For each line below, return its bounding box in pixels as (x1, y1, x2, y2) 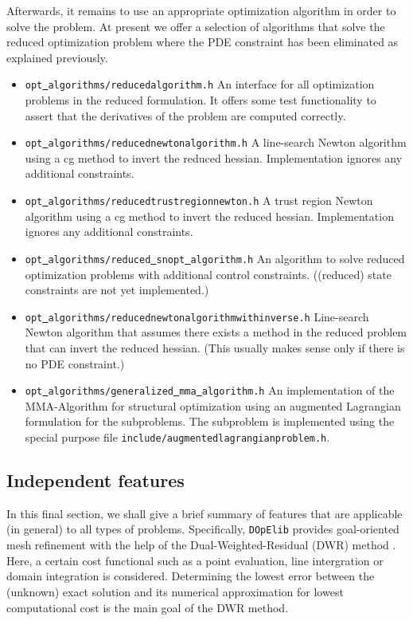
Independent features (6, 468, 185, 493)
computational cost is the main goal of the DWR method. (6, 599, 289, 615)
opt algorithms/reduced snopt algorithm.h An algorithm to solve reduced (25, 250, 405, 266)
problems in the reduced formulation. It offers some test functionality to (25, 92, 376, 108)
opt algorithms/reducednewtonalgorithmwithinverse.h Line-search (25, 308, 369, 324)
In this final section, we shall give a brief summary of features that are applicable (6, 505, 403, 521)
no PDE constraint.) (25, 355, 125, 371)
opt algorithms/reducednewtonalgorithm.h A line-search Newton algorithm (25, 134, 407, 151)
